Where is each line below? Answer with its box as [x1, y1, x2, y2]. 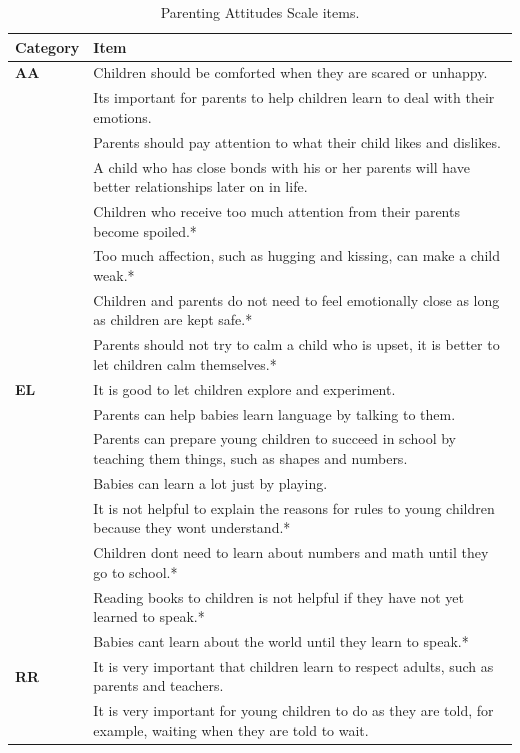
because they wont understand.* [93, 517, 291, 538]
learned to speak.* [93, 606, 205, 627]
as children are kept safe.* [93, 309, 253, 330]
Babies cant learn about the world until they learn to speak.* [93, 631, 469, 652]
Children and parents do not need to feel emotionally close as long [93, 289, 500, 310]
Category [15, 36, 80, 57]
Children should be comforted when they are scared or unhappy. [93, 62, 488, 83]
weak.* [93, 265, 135, 286]
